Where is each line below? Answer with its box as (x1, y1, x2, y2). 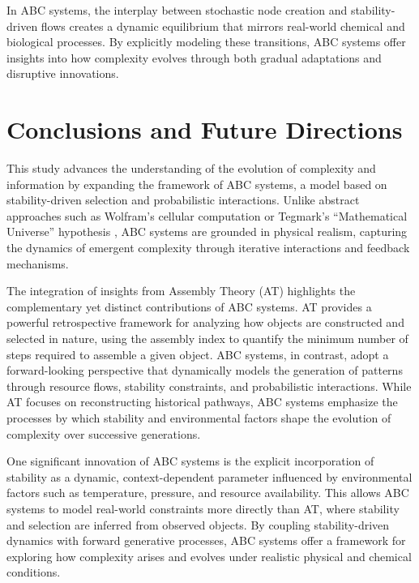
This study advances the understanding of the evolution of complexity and (6, 160, 376, 177)
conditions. (6, 564, 61, 581)
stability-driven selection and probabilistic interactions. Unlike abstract (6, 191, 360, 208)
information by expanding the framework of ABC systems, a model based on (6, 175, 387, 192)
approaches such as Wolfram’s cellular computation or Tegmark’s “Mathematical (6, 207, 408, 224)
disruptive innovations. (6, 65, 119, 82)
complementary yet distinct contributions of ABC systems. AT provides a (6, 298, 372, 315)
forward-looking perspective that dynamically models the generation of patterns (6, 362, 403, 379)
